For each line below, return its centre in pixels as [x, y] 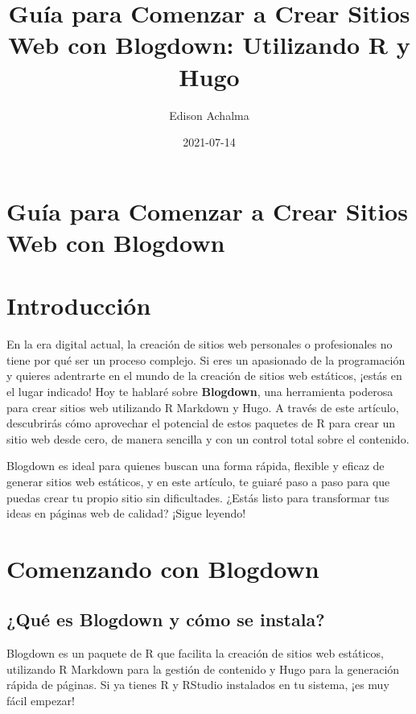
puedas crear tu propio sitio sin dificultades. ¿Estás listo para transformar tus [198, 497]
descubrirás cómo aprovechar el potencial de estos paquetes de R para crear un [201, 423]
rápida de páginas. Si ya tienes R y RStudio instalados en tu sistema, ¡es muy [198, 685]
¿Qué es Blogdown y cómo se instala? [166, 619]
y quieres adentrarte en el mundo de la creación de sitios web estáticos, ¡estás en [204, 376]
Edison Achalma [209, 115]
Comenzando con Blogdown [163, 568]
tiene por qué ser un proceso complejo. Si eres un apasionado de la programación [206, 359]
